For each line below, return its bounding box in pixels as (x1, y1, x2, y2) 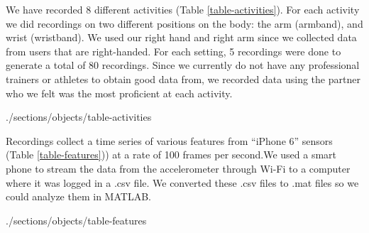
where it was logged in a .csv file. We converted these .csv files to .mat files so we (6, 175, 359, 190)
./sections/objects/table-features (6, 212, 147, 227)
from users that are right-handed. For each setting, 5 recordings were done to (6, 43, 341, 58)
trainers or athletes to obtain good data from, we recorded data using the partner (6, 71, 360, 86)
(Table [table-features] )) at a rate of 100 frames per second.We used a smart (6, 147, 337, 162)
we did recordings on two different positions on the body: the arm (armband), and (6, 16, 363, 31)
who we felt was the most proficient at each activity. (6, 85, 233, 100)
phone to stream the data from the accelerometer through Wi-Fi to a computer (6, 161, 351, 175)
